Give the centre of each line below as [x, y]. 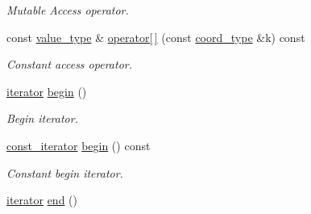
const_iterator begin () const [79, 145]
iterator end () [42, 200]
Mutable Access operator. [68, 10]
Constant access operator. [70, 64]
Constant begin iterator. [65, 172]
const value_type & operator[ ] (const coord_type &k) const [156, 37]
